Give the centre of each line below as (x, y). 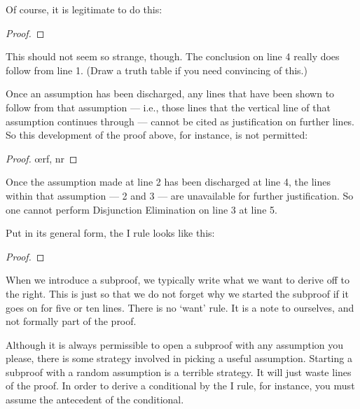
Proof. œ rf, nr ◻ (42, 158)
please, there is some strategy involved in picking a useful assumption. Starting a (179, 358)
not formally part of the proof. (71, 321)
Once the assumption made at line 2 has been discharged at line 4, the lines (168, 182)
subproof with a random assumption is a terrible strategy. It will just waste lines (179, 372)
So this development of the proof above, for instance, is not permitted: (157, 135)
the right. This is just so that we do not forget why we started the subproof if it (177, 293)
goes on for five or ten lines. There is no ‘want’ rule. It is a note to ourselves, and (180, 307)
